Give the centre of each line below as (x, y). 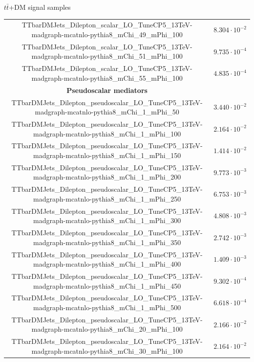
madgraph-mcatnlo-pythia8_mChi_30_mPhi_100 (107, 351)
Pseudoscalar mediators (107, 90)
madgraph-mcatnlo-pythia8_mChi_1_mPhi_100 (107, 133)
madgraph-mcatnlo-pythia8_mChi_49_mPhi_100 (107, 34)
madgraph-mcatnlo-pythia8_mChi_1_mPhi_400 (107, 264)
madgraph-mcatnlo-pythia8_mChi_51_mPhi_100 (107, 56)
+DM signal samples (40, 7)
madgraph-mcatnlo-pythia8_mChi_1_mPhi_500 (107, 307)
